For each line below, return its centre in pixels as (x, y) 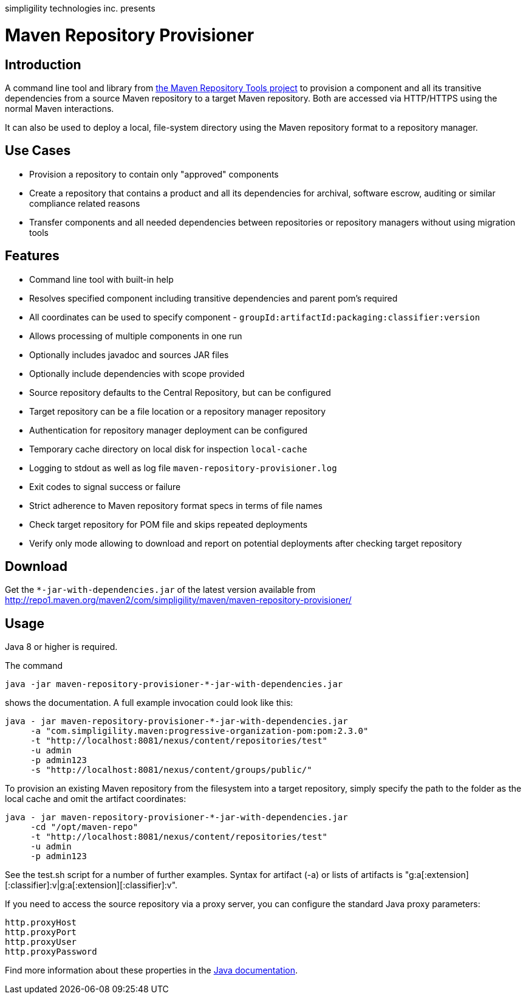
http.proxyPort (41, 932)
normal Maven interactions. (60, 108)
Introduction (43, 64)
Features (32, 256)
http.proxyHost (41, 923)
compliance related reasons (85, 203)
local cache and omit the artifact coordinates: (96, 799)
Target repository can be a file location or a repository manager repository (178, 411)
